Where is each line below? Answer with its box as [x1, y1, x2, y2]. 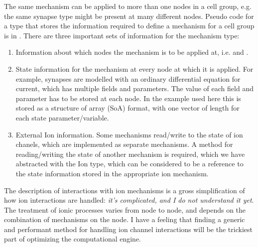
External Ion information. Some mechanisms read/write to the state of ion [15, 129, 243, 139]
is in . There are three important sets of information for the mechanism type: [4, 30, 240, 40]
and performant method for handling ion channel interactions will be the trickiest [4, 224, 253, 234]
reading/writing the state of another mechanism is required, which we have [15, 148, 245, 159]
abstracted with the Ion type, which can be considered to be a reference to [15, 158, 244, 169]
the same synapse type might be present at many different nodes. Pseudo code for [4, 10, 254, 21]
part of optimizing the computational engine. [4, 234, 141, 244]
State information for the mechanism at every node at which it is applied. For [15, 63, 254, 74]
